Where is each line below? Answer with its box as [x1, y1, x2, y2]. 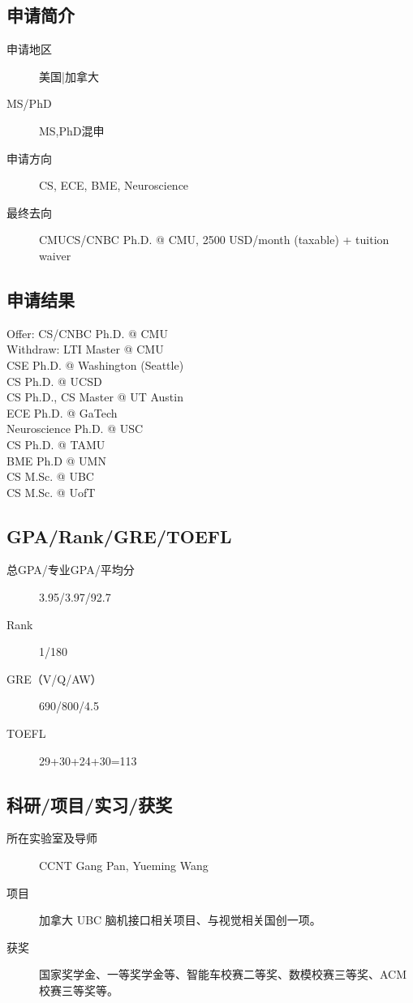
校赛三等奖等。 [39, 982, 118, 998]
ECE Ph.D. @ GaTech [6, 404, 118, 421]
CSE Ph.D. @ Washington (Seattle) [6, 356, 184, 373]
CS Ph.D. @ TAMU [6, 435, 105, 452]
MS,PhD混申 [39, 122, 105, 139]
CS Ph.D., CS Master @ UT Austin [6, 388, 183, 405]
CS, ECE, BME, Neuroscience [39, 177, 189, 194]
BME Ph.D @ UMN [6, 452, 106, 469]
